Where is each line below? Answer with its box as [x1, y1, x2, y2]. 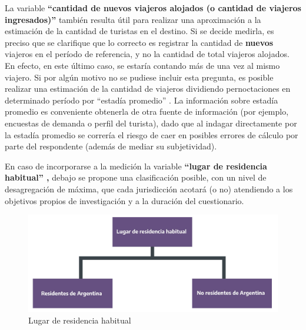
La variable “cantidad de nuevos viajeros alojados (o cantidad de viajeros [5, 2, 301, 14]
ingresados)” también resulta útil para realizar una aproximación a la [5, 13, 261, 25]
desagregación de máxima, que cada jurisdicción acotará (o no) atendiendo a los [5, 182, 293, 195]
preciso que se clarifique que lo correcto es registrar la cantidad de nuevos [5, 36, 274, 48]
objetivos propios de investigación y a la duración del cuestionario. [5, 194, 244, 206]
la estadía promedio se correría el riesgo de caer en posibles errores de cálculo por [5, 128, 298, 141]
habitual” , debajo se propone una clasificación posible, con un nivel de [5, 171, 267, 184]
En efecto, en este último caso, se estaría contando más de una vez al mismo [5, 59, 280, 71]
